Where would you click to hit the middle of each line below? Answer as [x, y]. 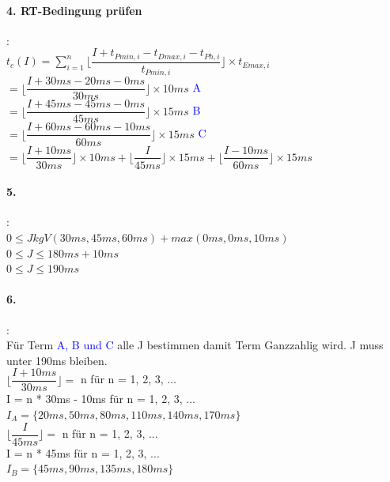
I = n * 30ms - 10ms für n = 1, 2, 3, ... [101, 399]
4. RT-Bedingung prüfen [74, 10]
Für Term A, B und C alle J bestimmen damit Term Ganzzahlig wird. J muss [195, 345]
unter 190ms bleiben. [57, 360]
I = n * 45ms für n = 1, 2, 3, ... [83, 452]
